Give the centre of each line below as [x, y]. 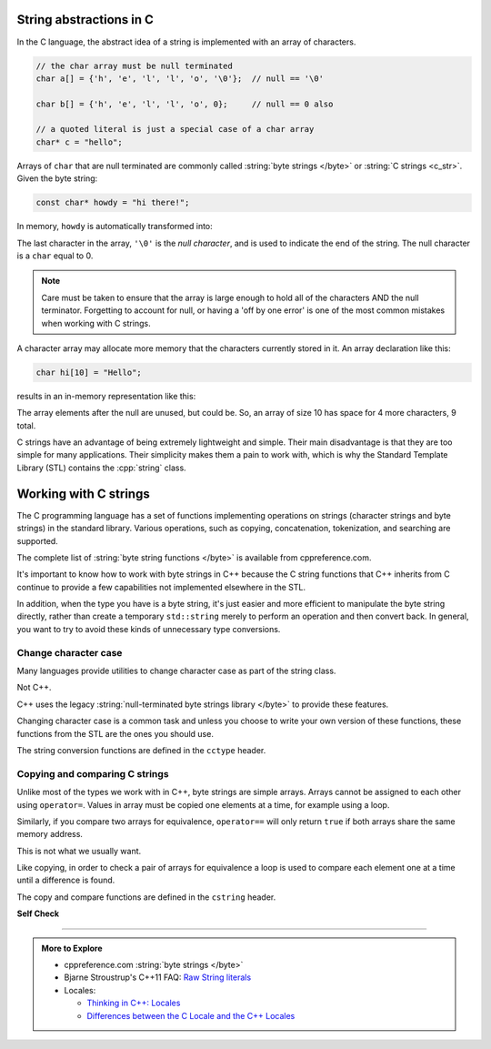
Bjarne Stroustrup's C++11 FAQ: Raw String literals [158, 977]
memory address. [50, 834]
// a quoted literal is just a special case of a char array [175, 129]
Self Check [38, 913]
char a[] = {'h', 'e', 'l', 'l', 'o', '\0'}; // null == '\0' [180, 78]
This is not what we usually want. [79, 851]
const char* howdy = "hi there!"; [113, 203]
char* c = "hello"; [79, 142]
